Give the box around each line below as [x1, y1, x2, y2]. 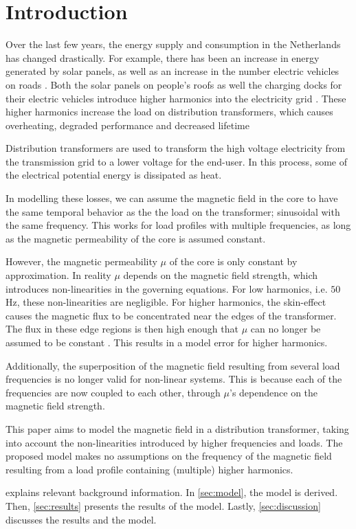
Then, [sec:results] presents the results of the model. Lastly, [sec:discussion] [5, 498, 321, 513]
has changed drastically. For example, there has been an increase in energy [5, 50, 320, 65]
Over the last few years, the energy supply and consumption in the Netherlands [5, 37, 341, 52]
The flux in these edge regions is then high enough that [5, 322, 238, 336]
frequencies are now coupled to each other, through [5, 385, 221, 399]
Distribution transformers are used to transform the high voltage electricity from [5, 141, 346, 155]
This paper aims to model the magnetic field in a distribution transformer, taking [5, 421, 349, 436]
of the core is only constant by [169, 254, 298, 269]
